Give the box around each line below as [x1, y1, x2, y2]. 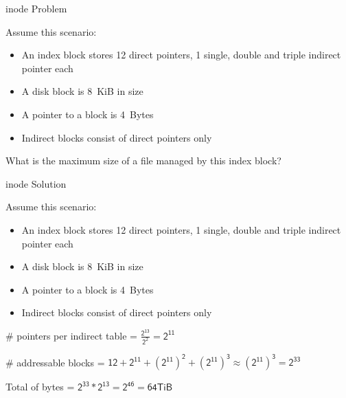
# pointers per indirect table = [5, 328, 137, 342]
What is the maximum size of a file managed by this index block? [5, 153, 281, 168]
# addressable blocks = [5, 355, 105, 369]
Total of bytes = [5, 379, 75, 394]
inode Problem [5, 1, 67, 15]
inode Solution [5, 176, 67, 190]
